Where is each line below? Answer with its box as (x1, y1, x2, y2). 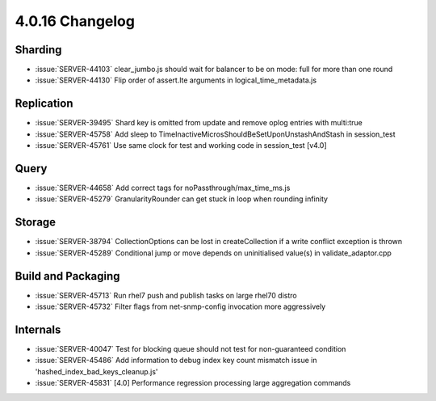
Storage (15, 215, 57, 230)
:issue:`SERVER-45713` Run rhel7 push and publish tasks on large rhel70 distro (35, 290, 298, 300)
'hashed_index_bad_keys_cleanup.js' (35, 366, 158, 376)
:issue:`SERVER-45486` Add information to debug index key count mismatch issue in (35, 356, 317, 365)
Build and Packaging (15, 269, 120, 283)
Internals (15, 323, 61, 336)
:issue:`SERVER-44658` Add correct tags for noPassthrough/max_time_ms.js (35, 183, 291, 193)
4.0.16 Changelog (15, 12, 135, 30)
